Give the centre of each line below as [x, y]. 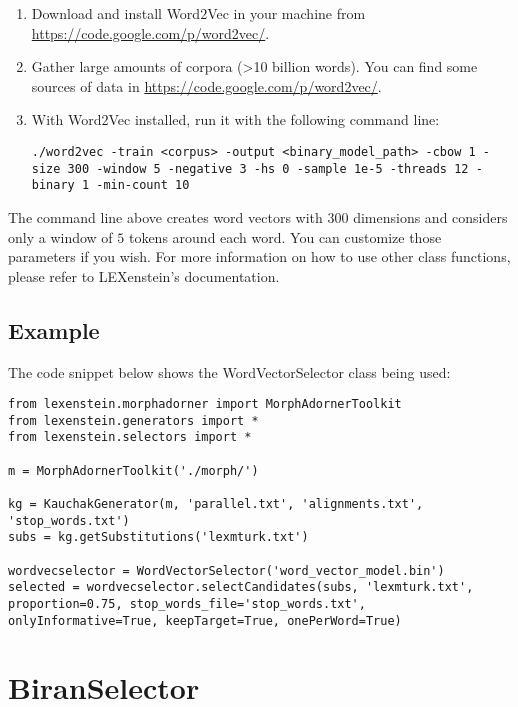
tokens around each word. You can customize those [285, 236]
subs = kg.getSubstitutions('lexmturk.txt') [158, 537]
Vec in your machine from [286, 13]
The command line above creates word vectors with [165, 216]
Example [54, 329]
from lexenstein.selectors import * [130, 437]
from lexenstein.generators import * [133, 420]
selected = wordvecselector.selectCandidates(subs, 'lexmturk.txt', [241, 587]
